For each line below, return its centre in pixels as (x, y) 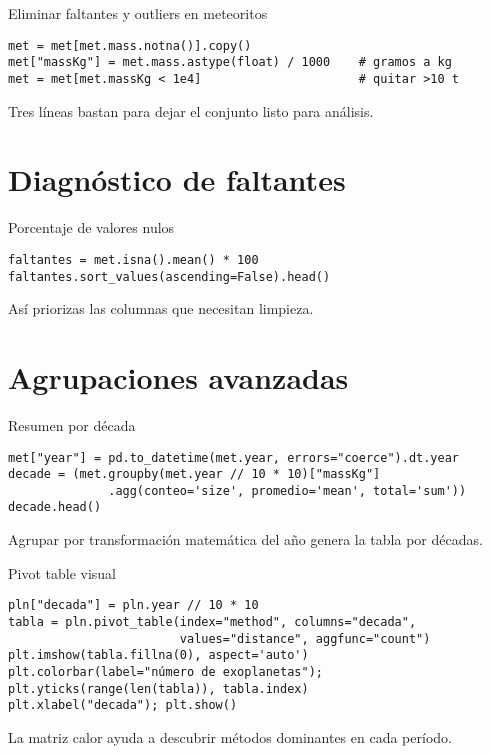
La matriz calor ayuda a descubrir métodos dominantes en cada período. (230, 736)
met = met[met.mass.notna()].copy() (130, 45)
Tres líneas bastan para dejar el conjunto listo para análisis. (191, 110)
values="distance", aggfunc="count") (305, 638)
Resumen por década (72, 424)
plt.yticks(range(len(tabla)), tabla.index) (158, 688)
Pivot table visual (62, 572)
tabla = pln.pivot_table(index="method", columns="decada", (212, 621)
